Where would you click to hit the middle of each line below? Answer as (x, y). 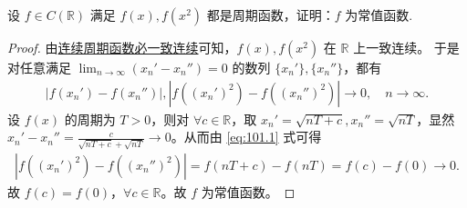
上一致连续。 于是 (406, 47)
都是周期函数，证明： (270, 15)
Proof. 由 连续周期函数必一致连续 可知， (122, 47)
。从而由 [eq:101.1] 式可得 (246, 137)
